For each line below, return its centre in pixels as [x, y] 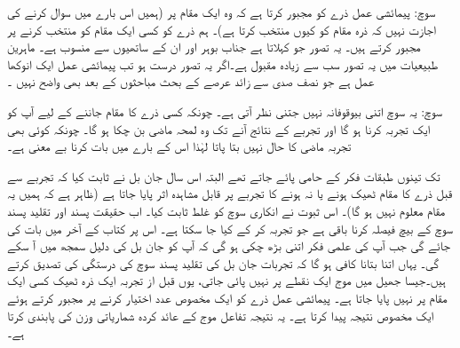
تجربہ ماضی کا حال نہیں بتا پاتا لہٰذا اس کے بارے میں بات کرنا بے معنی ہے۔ [179, 146]
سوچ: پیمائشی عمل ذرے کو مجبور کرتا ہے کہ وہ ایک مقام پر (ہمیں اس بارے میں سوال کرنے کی [222, 12]
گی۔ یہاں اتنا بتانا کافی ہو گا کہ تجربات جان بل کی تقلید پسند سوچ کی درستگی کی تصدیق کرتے [223, 262]
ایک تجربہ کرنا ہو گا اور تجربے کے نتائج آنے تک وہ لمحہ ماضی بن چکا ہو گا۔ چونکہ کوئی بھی [219, 128]
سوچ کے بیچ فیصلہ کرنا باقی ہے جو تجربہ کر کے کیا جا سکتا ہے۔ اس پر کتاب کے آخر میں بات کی [230, 228]
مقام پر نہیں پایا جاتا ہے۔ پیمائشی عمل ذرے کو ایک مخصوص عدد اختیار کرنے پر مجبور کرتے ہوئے [227, 297]
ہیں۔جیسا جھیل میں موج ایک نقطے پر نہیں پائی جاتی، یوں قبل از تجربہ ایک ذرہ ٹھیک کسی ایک [226, 280]
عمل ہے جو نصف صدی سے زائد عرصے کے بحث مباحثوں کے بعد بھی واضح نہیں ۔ [191, 81]
